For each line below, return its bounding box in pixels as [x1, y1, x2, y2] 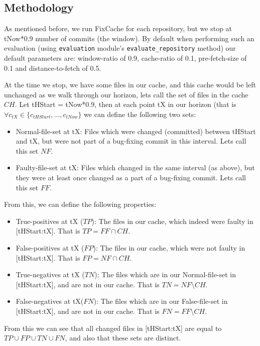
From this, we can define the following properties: [4, 199, 157, 209]
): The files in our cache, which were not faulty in [93, 242, 245, 253]
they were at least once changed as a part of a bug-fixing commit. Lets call [16, 172, 246, 182]
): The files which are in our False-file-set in [93, 296, 228, 306]
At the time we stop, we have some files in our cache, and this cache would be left [4, 79, 256, 90]
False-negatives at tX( [16, 296, 84, 306]
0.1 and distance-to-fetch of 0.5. [4, 62, 101, 73]
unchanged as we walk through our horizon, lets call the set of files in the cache [4, 89, 248, 99]
